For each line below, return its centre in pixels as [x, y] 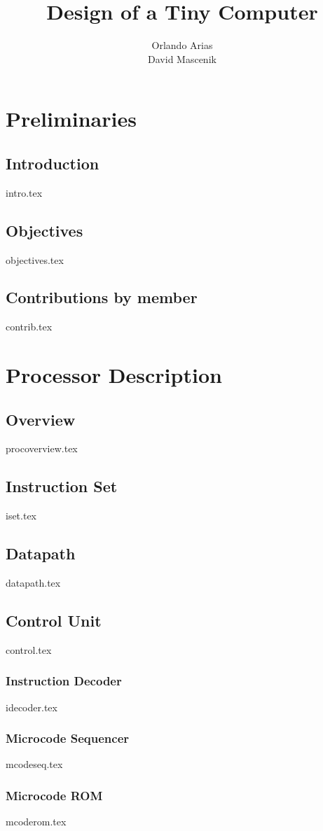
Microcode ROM [54, 795]
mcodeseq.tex [34, 764]
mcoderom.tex [36, 822]
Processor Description [114, 375]
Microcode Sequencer [68, 738]
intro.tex [24, 192]
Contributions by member [102, 297]
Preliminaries [71, 119]
